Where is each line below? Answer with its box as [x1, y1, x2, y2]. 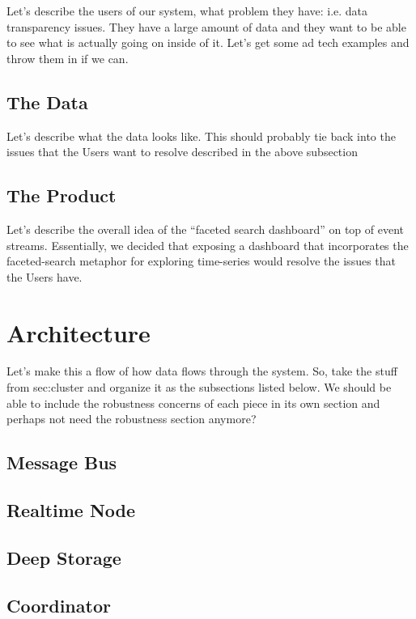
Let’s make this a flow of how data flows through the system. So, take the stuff [6, 362, 397, 379]
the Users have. [6, 268, 83, 285]
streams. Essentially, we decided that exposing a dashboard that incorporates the [6, 236, 409, 253]
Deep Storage [6, 545, 121, 570]
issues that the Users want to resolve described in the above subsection [6, 143, 358, 160]
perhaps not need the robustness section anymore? [6, 410, 257, 427]
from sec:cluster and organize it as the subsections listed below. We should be [6, 379, 392, 396]
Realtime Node [6, 498, 136, 523]
